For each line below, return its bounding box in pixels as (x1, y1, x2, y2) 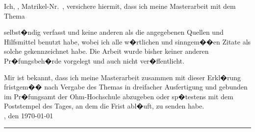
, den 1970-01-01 (4, 110, 53, 120)
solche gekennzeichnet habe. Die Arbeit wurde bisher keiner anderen (4, 46, 209, 56)
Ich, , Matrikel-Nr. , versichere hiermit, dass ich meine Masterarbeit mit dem (4, 1, 236, 11)
